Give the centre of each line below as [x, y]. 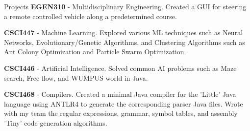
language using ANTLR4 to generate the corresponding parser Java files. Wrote [124, 103]
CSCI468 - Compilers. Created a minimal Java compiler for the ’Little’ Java [120, 94]
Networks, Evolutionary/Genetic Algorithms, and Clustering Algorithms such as [125, 42]
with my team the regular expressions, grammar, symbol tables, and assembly [121, 113]
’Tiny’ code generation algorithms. [56, 122]
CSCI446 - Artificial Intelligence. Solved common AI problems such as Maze [120, 68]
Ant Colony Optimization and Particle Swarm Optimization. [95, 52]
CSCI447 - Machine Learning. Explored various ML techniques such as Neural [124, 33]
